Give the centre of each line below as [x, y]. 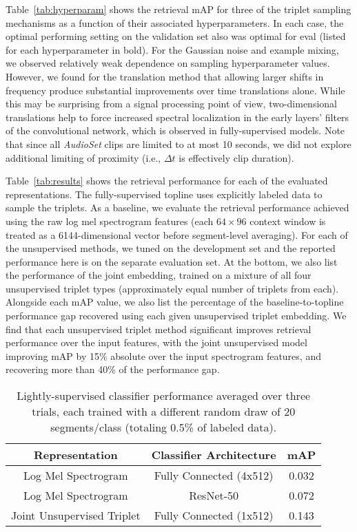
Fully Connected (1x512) [214, 515]
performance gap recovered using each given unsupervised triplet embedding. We [176, 316]
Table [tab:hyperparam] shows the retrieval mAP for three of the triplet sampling [178, 9]
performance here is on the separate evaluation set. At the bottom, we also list [172, 261]
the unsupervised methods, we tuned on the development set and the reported [171, 248]
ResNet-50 [214, 496]
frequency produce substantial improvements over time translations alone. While [175, 90]
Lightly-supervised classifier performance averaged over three [164, 396]
